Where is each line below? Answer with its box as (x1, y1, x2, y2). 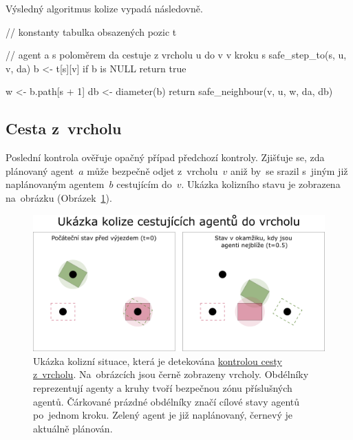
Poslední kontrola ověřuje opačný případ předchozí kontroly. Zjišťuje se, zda (6, 150, 325, 165)
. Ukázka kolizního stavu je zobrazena (181, 177, 341, 191)
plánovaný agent (6, 163, 74, 178)
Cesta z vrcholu (6, 118, 122, 139)
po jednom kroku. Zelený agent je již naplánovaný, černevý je (33, 408, 292, 422)
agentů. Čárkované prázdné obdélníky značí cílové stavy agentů (33, 394, 300, 408)
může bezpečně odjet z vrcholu (87, 163, 218, 178)
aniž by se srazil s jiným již (230, 163, 348, 178)
